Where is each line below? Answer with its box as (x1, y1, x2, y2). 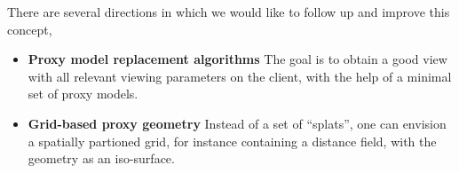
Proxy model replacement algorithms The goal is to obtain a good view (28, 50, 447, 68)
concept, (7, 20, 52, 38)
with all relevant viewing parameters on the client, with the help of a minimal (28, 67, 452, 85)
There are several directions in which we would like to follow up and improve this (7, 3, 450, 20)
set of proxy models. (28, 84, 138, 103)
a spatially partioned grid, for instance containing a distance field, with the (28, 131, 437, 150)
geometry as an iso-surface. (28, 149, 175, 168)
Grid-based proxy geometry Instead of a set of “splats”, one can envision (28, 114, 447, 132)
